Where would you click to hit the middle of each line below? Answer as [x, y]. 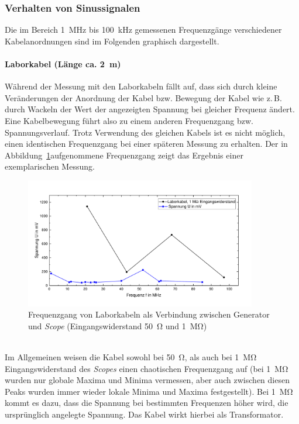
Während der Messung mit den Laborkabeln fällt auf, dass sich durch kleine [141, 86]
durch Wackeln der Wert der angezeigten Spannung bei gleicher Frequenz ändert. [150, 109]
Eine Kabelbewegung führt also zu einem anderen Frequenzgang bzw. [129, 120]
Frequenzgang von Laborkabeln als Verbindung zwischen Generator [149, 314]
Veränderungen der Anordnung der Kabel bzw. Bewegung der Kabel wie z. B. [143, 97]
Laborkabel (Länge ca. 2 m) [63, 64]
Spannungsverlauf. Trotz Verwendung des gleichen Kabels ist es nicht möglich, [145, 132]
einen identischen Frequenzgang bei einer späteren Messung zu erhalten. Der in [146, 144]
